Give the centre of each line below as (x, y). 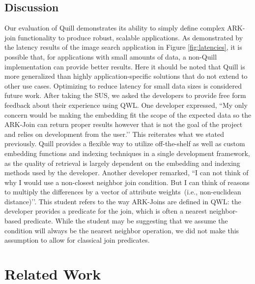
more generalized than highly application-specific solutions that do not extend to (126, 76)
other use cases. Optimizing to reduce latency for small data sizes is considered (123, 85)
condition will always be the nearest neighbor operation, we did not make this (122, 230)
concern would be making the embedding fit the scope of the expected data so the (128, 114)
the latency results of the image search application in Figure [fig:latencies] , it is (123, 47)
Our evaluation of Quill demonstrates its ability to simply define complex (115, 28)
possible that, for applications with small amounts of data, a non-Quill (111, 56)
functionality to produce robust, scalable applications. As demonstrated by (130, 37)
